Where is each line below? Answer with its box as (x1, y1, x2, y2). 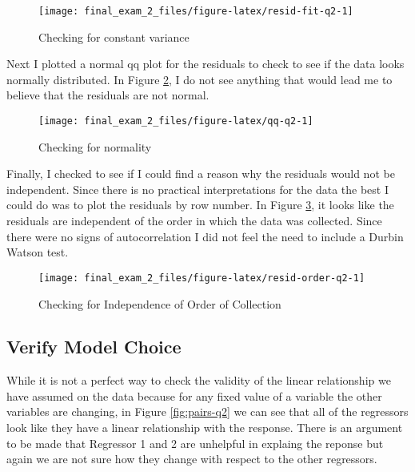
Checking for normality (38, 138, 152, 155)
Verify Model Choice (6, 334, 182, 359)
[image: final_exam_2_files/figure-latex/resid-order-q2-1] (38, 272, 365, 284)
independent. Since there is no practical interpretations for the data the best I (6, 180, 389, 197)
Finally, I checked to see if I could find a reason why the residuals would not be (6, 165, 395, 182)
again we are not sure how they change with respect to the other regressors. (6, 450, 377, 467)
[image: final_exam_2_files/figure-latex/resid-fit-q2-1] (38, 6, 353, 17)
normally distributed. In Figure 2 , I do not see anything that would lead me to (6, 71, 393, 87)
